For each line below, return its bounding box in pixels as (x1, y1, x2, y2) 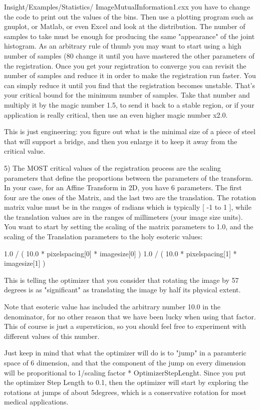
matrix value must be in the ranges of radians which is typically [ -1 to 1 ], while (4, 202, 251, 212)
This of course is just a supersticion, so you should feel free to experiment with (4, 321, 246, 331)
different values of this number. (4, 330, 100, 341)
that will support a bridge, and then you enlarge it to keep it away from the (4, 136, 237, 146)
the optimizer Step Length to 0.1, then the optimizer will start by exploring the (4, 377, 248, 387)
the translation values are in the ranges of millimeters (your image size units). (4, 211, 243, 222)
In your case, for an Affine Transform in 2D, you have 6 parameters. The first (4, 182, 242, 193)
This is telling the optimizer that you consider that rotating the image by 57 (4, 274, 239, 285)
